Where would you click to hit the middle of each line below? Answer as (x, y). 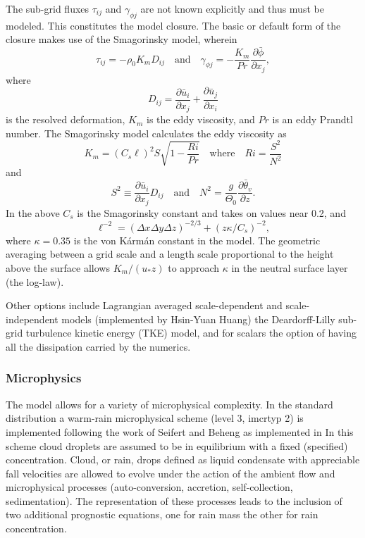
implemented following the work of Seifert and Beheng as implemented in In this (180, 431)
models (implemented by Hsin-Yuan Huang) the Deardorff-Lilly (198, 319)
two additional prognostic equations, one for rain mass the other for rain (162, 514)
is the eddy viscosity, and (201, 119)
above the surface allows (58, 267)
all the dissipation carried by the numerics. (98, 346)
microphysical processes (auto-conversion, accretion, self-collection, (149, 487)
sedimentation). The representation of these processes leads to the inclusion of (174, 500)
